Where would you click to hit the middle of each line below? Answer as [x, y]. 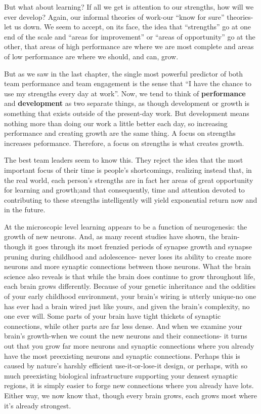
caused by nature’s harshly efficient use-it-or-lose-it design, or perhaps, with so [126, 366]
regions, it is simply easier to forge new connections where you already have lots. [129, 385]
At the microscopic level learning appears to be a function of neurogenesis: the [126, 226]
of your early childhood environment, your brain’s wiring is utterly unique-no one [130, 296]
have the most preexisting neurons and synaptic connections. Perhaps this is [122, 355]
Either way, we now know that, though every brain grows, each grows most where [130, 395]
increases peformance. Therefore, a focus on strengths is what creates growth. [124, 143]
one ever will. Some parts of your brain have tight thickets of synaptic [113, 316]
